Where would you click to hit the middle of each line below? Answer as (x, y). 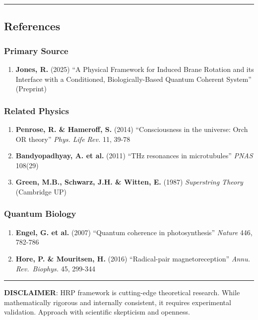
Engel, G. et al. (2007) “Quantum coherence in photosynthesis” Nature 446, (134, 232)
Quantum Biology (40, 214)
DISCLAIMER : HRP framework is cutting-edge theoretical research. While (122, 292)
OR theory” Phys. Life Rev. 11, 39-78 (73, 139)
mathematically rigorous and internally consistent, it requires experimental (118, 302)
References (32, 26)
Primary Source (36, 50)
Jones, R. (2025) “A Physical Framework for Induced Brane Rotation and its (135, 69)
